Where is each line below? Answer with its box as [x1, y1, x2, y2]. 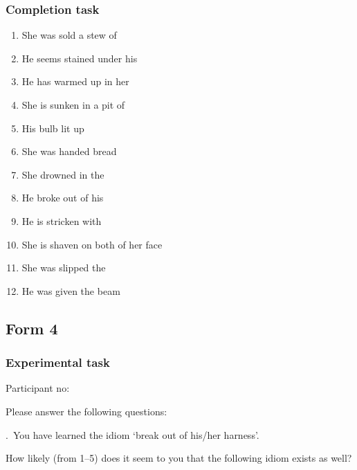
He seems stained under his [21, 51, 138, 65]
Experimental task [6, 354, 110, 371]
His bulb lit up [21, 120, 84, 135]
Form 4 [6, 317, 58, 338]
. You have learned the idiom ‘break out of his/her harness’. [6, 427, 259, 442]
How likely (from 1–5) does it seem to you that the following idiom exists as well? [6, 451, 352, 465]
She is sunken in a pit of [21, 98, 125, 111]
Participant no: [6, 381, 70, 395]
